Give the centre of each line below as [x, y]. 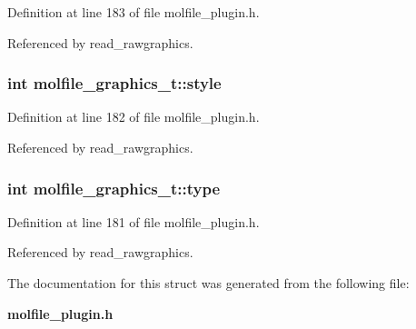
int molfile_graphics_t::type [114, 188]
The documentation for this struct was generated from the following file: [208, 283]
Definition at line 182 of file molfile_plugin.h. [134, 117]
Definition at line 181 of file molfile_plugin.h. [134, 221]
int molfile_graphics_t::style [114, 83]
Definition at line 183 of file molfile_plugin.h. [134, 12]
